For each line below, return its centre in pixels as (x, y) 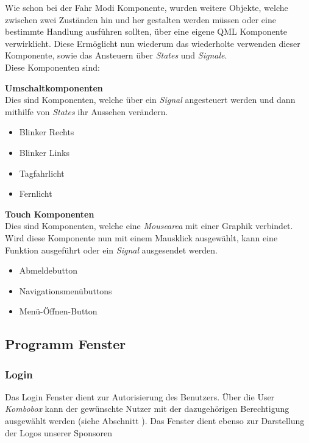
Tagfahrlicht (42, 173)
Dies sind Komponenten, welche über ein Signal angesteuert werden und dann (150, 100)
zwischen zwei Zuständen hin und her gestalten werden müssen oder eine (140, 19)
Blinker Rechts (47, 132)
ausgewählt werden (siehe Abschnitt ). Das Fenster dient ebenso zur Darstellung (155, 421)
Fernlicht (36, 193)
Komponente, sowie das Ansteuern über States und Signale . (116, 55)
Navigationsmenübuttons (66, 290)
